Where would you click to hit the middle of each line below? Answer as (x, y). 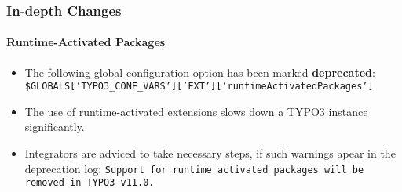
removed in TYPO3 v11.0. (90, 183)
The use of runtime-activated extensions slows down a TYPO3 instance (196, 111)
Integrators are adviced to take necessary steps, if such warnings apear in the (210, 153)
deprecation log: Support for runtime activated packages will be (194, 168)
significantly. (55, 127)
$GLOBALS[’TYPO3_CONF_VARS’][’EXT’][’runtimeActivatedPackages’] (199, 87)
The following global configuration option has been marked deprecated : (200, 72)
